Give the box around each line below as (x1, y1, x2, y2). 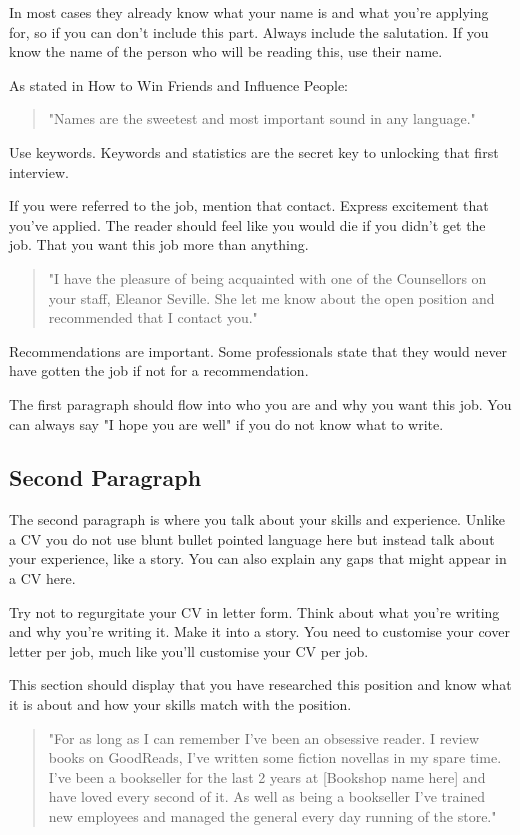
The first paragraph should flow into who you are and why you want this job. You (9, 393, 512, 414)
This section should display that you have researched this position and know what (9, 674, 512, 695)
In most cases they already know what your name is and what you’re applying (9, 2, 489, 22)
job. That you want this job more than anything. (9, 234, 309, 255)
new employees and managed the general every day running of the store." (48, 806, 497, 827)
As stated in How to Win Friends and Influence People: (9, 74, 348, 95)
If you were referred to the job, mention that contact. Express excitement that (9, 195, 489, 216)
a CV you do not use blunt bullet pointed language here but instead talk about (9, 528, 495, 549)
